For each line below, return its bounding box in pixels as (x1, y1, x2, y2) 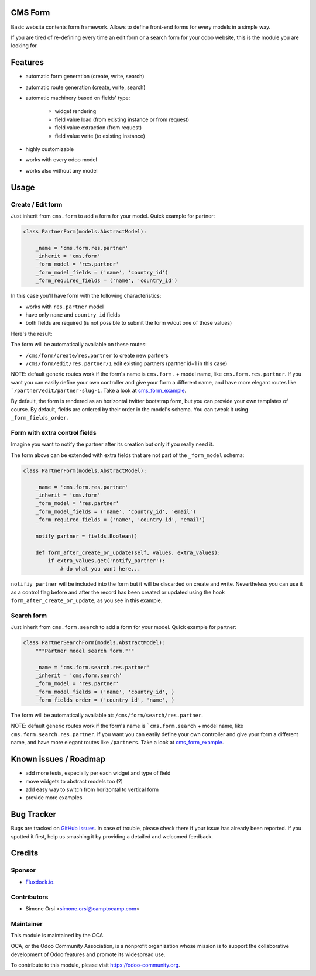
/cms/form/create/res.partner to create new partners (25, 352, 169, 359)
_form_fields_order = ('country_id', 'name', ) (35, 697, 175, 703)
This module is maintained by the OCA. (11, 932, 105, 939)
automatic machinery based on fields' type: (25, 94, 130, 101)
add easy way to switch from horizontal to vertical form (25, 786, 159, 793)
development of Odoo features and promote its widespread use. (11, 951, 166, 958)
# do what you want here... (60, 565, 140, 572)
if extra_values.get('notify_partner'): (47, 558, 166, 564)
